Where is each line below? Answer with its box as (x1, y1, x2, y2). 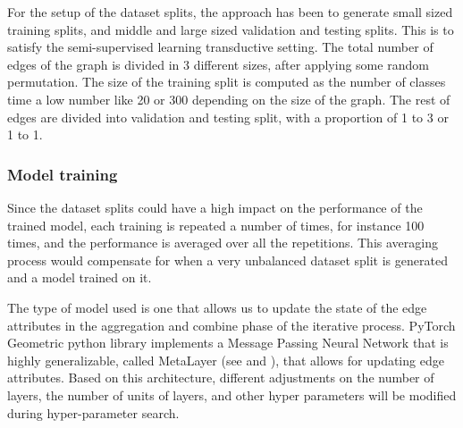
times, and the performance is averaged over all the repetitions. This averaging (7, 233, 438, 252)
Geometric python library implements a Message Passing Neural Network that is (7, 333, 449, 352)
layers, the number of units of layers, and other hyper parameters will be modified (7, 385, 457, 404)
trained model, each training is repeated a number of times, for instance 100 (7, 215, 425, 234)
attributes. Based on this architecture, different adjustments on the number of (7, 368, 434, 387)
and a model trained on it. (7, 268, 152, 287)
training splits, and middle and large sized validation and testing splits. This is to (7, 20, 454, 38)
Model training (7, 163, 118, 185)
